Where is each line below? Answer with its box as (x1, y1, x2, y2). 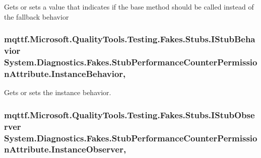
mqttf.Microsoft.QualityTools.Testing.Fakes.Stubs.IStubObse (4, 108, 255, 121)
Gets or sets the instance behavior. (4, 87, 111, 98)
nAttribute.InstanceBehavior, (4, 67, 126, 80)
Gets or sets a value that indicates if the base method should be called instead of (4, 2, 254, 12)
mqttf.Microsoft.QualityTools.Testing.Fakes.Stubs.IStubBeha (4, 33, 255, 45)
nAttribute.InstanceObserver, (4, 143, 126, 155)
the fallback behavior (4, 11, 69, 22)
